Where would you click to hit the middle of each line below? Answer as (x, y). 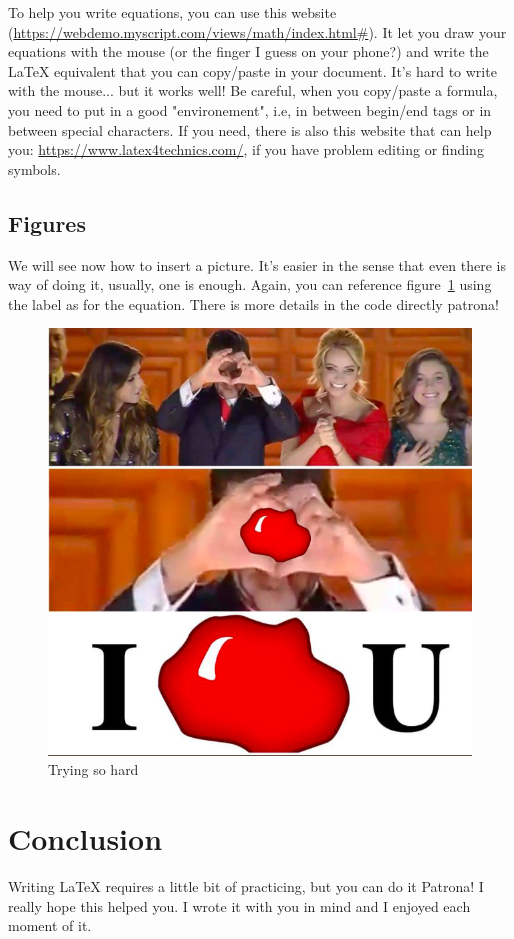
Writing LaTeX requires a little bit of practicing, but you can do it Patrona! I (246, 885)
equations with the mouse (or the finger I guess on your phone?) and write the (248, 51)
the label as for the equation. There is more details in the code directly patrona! (253, 303)
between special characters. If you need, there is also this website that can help (250, 129)
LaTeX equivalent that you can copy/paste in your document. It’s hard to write (252, 70)
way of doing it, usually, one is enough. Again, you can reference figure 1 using (250, 284)
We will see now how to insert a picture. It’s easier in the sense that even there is (257, 264)
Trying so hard (93, 769)
